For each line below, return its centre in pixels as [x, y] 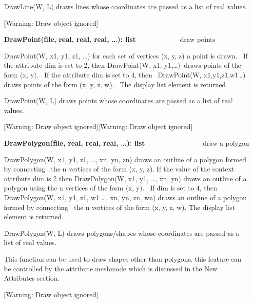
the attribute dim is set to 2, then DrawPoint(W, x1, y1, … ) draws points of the [123, 65]
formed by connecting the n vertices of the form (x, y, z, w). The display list [119, 207]
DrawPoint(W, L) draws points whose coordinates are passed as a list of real [118, 101]
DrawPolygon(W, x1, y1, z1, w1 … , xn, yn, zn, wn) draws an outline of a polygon [126, 197]
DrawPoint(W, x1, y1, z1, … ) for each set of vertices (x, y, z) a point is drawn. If [126, 55]
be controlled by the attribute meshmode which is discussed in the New [111, 268]
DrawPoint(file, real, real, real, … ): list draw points [110, 39]
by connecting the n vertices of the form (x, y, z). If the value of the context [119, 169]
